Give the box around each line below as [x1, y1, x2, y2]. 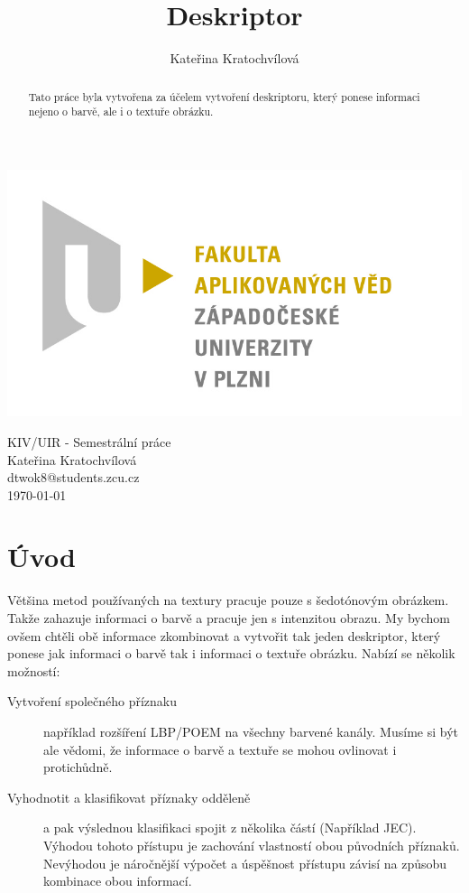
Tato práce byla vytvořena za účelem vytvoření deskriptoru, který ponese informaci [28, 88, 420, 104]
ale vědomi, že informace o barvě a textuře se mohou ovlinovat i [43, 740, 397, 758]
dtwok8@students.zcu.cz [7, 468, 140, 487]
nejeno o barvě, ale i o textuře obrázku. [28, 104, 214, 119]
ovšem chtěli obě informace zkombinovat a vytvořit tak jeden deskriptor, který [7, 626, 441, 645]
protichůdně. [43, 758, 113, 777]
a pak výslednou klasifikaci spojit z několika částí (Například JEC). [43, 818, 417, 837]
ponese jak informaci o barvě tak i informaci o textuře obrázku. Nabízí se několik [7, 644, 455, 663]
